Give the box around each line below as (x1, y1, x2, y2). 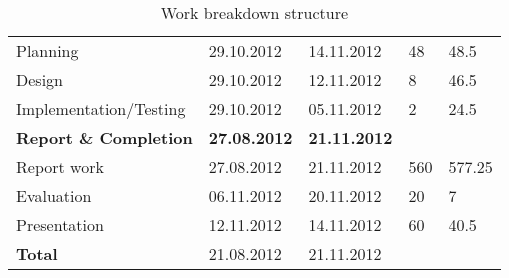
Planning (16, 39, 79, 62)
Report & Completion (16, 126, 193, 149)
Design (16, 68, 63, 91)
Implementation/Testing (16, 97, 186, 120)
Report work (16, 155, 104, 178)
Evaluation (16, 184, 92, 207)
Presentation (16, 213, 104, 236)
